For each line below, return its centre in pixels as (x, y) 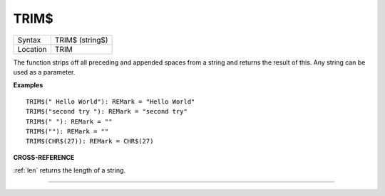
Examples (28, 85)
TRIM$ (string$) (81, 40)
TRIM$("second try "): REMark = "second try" (107, 111)
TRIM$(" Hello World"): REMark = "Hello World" (111, 102)
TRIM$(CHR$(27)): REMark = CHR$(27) (90, 141)
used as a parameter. (44, 72)
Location (32, 49)
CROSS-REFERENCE (44, 157)
